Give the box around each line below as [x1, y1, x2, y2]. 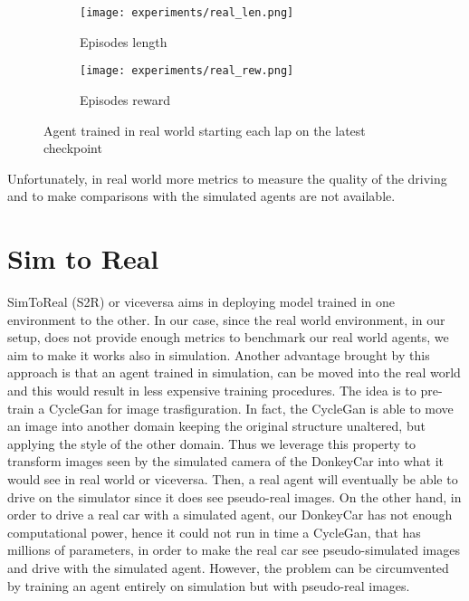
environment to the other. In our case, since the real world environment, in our [7, 310, 445, 329]
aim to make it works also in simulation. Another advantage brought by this [7, 345, 430, 364]
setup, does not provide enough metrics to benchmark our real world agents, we [7, 328, 449, 347]
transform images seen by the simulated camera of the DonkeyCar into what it [7, 452, 445, 471]
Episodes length [80, 32, 167, 51]
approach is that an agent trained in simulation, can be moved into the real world [7, 363, 461, 382]
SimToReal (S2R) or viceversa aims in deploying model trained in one [7, 292, 396, 310]
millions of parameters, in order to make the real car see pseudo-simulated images [7, 540, 460, 559]
